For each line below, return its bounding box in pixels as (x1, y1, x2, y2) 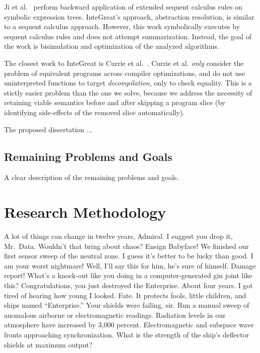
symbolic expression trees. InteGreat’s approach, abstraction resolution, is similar (4, 11, 254, 22)
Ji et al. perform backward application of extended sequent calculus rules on (4, 2, 242, 12)
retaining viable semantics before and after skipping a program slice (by (4, 97, 225, 108)
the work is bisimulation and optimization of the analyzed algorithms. (4, 41, 219, 51)
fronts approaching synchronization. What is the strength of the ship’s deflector (4, 329, 249, 339)
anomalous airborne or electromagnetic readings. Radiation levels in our (4, 309, 226, 320)
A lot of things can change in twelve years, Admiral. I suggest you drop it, (4, 231, 233, 241)
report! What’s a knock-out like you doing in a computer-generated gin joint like (4, 270, 252, 281)
